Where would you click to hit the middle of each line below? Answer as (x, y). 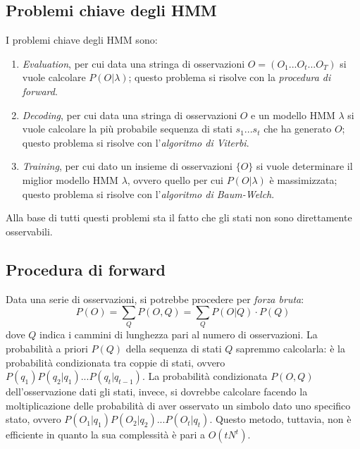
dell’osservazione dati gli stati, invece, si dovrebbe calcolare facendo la (157, 392)
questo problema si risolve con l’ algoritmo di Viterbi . (136, 142)
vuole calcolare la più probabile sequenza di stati (127, 129)
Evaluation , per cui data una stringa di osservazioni (134, 63)
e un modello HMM (293, 115)
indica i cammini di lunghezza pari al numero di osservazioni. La (179, 334)
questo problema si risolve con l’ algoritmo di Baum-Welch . (148, 193)
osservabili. (29, 231)
